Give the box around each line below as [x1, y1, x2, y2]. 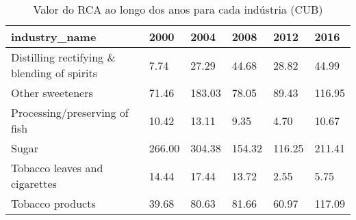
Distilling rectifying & [11, 49, 116, 65]
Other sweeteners [11, 85, 93, 100]
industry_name [11, 29, 97, 44]
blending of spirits [11, 65, 98, 81]
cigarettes [11, 176, 57, 191]
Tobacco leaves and [11, 160, 103, 176]
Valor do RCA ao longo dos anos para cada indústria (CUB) [33, 1, 323, 17]
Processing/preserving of [11, 105, 129, 120]
